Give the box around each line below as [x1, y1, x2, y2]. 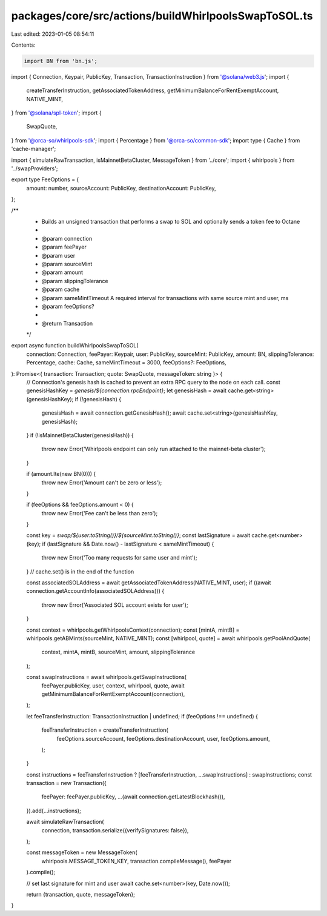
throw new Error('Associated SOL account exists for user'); [41, 601, 188, 609]
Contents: [11, 41, 36, 48]
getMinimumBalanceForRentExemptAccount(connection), [41, 690, 185, 697]
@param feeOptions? [41, 303, 94, 310]
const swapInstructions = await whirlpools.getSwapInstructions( [26, 674, 187, 681]
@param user [41, 252, 76, 259]
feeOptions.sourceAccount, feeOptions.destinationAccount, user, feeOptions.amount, [56, 735, 271, 742]
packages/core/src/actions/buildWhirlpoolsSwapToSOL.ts [11, 9, 313, 22]
